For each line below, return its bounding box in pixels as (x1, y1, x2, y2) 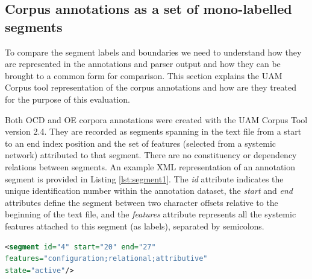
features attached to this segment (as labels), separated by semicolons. (5, 219, 264, 232)
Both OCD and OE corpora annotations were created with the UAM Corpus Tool (5, 113, 308, 126)
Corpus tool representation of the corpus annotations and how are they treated (5, 81, 296, 94)
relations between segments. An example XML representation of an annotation (5, 160, 296, 173)
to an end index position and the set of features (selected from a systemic (5, 136, 276, 149)
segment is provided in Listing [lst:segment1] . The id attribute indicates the (5, 172, 284, 185)
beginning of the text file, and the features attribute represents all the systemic (5, 208, 296, 220)
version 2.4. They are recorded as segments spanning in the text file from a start (5, 125, 302, 138)
